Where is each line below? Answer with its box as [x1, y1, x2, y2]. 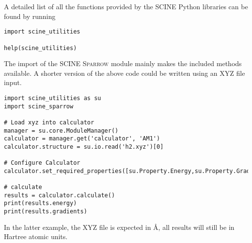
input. [4, 77, 22, 87]
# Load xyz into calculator [4, 119, 94, 126]
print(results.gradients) [4, 208, 87, 215]
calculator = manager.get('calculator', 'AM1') [4, 135, 160, 142]
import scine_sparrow [4, 103, 74, 110]
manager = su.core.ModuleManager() [4, 127, 119, 134]
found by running [4, 11, 56, 21]
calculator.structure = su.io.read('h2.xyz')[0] [4, 143, 164, 150]
